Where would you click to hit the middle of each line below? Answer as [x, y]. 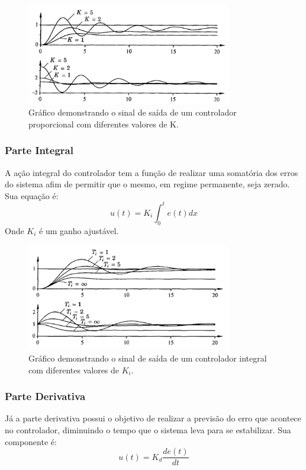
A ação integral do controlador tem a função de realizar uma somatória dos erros [152, 172]
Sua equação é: [32, 195]
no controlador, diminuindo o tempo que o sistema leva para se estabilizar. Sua [148, 430]
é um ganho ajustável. [79, 230]
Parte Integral [39, 150]
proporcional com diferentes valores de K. [104, 124]
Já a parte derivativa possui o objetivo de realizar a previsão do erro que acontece [153, 418]
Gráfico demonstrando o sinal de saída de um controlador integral [148, 358]
